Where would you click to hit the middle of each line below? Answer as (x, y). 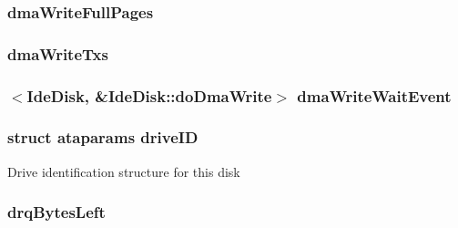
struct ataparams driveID (103, 137)
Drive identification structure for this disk (124, 171)
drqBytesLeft (56, 212)
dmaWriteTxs (58, 53)
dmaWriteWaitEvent (374, 95)
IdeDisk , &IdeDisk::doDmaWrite (149, 95)
